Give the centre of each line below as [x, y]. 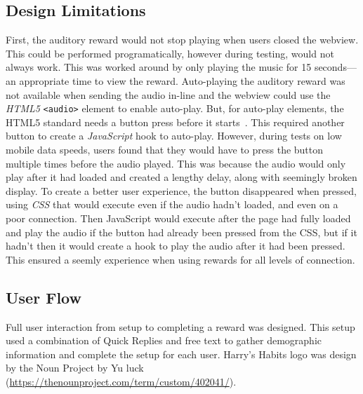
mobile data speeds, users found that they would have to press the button [165, 150]
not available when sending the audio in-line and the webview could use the [168, 94]
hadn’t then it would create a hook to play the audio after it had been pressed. [176, 246]
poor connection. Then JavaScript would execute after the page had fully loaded [178, 218]
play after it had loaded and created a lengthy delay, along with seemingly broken [181, 177]
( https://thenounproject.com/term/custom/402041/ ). [121, 381]
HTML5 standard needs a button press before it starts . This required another [175, 122]
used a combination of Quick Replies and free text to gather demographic [164, 340]
